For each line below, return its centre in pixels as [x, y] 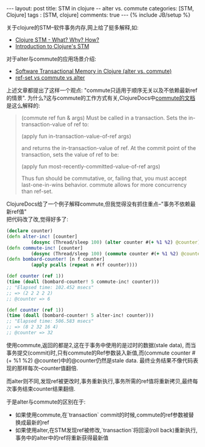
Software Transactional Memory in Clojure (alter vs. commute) [93, 71]
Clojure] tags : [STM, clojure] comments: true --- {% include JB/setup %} [99, 15]
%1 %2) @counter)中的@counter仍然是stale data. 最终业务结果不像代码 [103, 360]
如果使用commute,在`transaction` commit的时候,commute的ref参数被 [102, 415]
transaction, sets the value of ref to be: [70, 155]
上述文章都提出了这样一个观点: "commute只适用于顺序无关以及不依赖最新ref [102, 90]
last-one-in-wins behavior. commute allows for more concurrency [104, 185]
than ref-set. [37, 191]
